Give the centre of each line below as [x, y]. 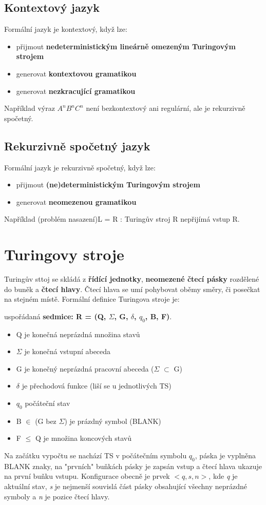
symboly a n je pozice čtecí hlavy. [57, 496]
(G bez [46, 421]
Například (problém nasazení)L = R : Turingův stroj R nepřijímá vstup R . [122, 219]
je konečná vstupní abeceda [68, 351]
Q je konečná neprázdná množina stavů [78, 334]
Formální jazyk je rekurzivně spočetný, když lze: [80, 167]
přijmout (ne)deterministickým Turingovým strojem [108, 184]
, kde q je [223, 476]
